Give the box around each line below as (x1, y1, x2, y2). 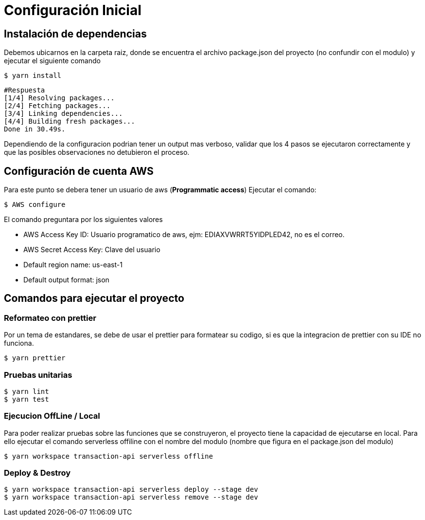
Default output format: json (23, 276, 109, 284)
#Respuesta (4, 86, 45, 94)
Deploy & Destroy (4, 468, 71, 478)
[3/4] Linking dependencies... (4, 110, 123, 118)
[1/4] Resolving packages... (4, 94, 115, 102)
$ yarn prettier (4, 354, 66, 362)
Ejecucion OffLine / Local (4, 411, 100, 421)
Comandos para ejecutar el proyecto (4, 292, 184, 305)
